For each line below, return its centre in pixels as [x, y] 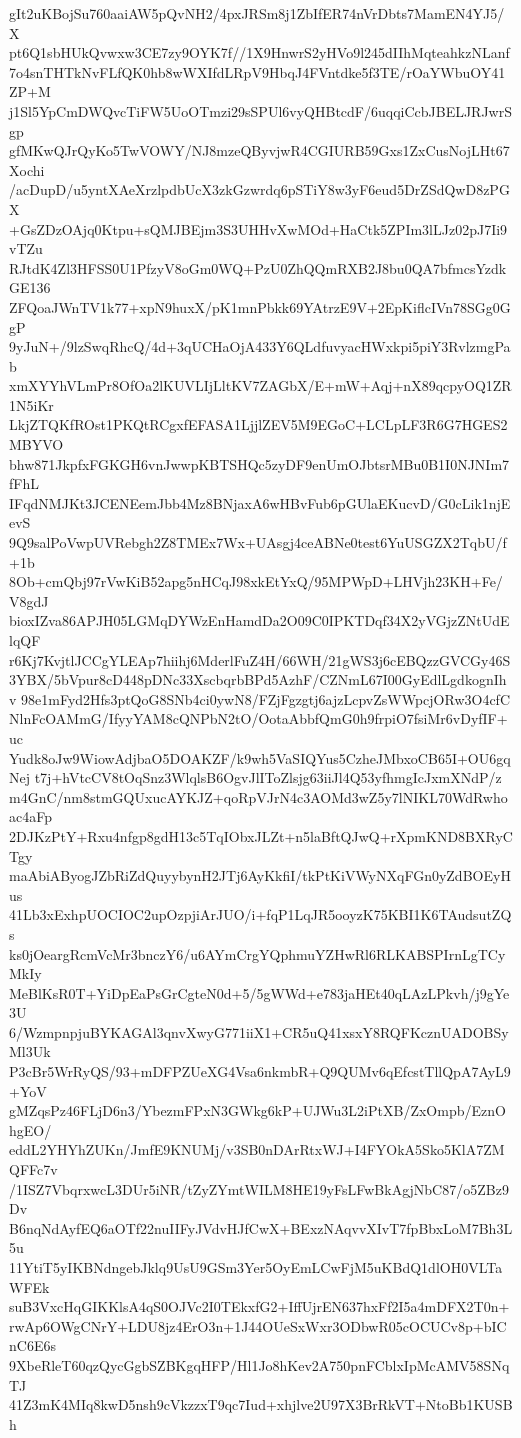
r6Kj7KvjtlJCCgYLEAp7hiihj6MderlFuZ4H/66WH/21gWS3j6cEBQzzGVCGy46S [260, 659]
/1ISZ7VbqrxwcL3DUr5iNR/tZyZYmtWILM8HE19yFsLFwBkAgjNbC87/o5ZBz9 [259, 1188]
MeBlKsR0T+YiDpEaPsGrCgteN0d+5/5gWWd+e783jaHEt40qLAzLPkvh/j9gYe [259, 992]
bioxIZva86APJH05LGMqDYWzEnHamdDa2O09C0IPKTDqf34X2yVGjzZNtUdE [259, 620]
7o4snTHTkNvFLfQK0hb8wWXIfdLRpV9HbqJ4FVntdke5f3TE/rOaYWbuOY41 [257, 71]
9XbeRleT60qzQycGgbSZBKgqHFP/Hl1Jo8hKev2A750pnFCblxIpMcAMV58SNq [259, 1364]
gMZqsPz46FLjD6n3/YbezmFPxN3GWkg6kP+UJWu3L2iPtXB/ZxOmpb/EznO [257, 1110]
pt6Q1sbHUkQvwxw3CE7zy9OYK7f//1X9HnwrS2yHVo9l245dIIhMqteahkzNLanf [259, 52]
